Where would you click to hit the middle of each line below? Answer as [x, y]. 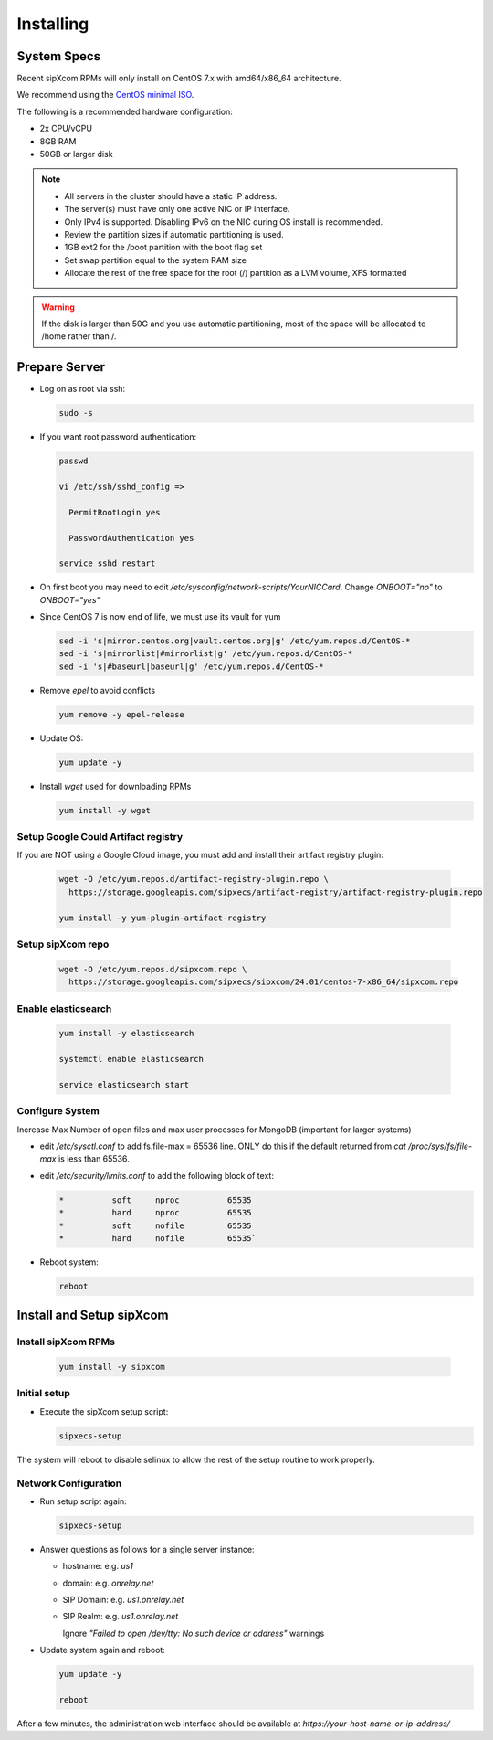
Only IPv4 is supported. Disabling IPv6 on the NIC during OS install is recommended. [224, 222]
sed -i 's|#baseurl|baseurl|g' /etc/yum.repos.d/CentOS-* [191, 666]
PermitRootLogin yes [115, 512]
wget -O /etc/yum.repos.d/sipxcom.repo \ [153, 969]
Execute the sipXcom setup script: [104, 1411]
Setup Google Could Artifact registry [100, 837]
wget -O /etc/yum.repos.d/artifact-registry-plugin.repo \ [194, 879]
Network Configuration [69, 1483]
